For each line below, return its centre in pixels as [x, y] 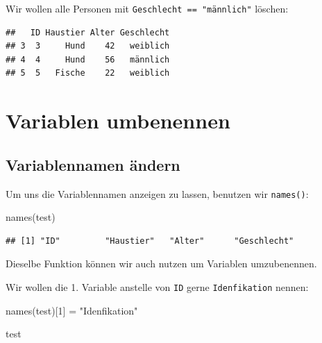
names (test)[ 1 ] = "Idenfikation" [72, 310]
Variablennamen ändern [93, 164]
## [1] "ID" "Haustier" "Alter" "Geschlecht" [150, 241]
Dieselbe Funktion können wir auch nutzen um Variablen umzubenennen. [161, 263]
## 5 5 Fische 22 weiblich [88, 73]
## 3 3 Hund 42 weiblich [88, 46]
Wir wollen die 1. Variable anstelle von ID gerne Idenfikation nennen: [157, 287]
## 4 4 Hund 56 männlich [88, 59]
